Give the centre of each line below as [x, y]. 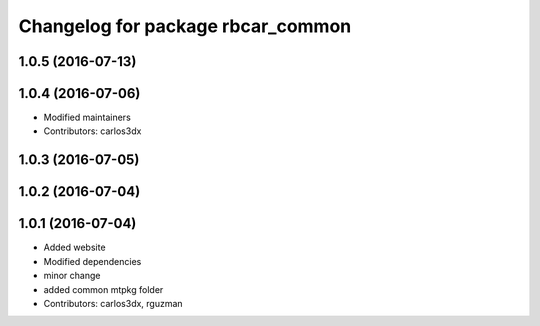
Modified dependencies [92, 261]
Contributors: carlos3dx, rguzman [113, 303]
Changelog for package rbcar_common [185, 26]
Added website [74, 247]
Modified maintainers [87, 117]
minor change [72, 276]
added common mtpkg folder [103, 289]
